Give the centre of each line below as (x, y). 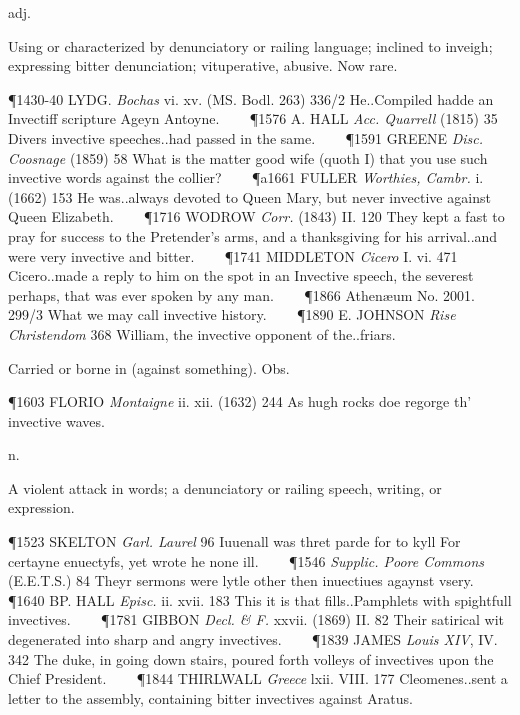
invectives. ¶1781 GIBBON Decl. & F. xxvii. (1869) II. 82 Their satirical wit (256, 619)
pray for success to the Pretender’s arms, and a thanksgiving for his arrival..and (253, 235)
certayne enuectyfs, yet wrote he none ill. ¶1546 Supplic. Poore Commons (246, 560)
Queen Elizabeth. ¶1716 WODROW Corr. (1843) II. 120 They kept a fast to (256, 216)
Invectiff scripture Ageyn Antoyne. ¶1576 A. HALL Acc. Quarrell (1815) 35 (253, 118)
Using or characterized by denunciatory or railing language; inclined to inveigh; (250, 45)
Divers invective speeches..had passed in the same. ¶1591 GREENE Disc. (246, 137)
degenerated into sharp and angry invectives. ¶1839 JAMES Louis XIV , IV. (253, 639)
